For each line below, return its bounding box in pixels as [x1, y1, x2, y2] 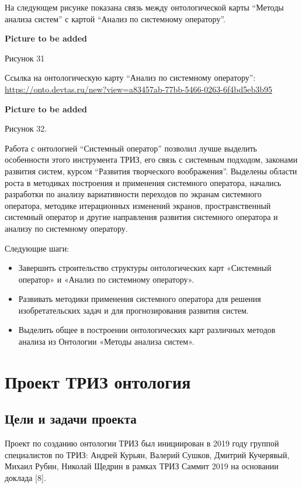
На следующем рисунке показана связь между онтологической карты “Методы [5, 1, 284, 13]
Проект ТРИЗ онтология [5, 369, 191, 393]
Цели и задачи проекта [5, 410, 137, 428]
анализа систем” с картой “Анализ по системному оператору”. [5, 12, 225, 25]
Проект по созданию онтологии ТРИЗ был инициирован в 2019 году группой [5, 437, 279, 449]
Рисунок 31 [5, 51, 45, 64]
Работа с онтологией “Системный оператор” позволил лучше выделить [5, 142, 257, 154]
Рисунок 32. [5, 122, 47, 135]
